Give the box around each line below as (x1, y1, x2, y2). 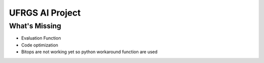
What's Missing (9, 21, 61, 30)
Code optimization (21, 42, 59, 48)
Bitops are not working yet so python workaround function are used (21, 49, 158, 55)
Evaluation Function (21, 35, 61, 41)
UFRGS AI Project (9, 7, 81, 18)
